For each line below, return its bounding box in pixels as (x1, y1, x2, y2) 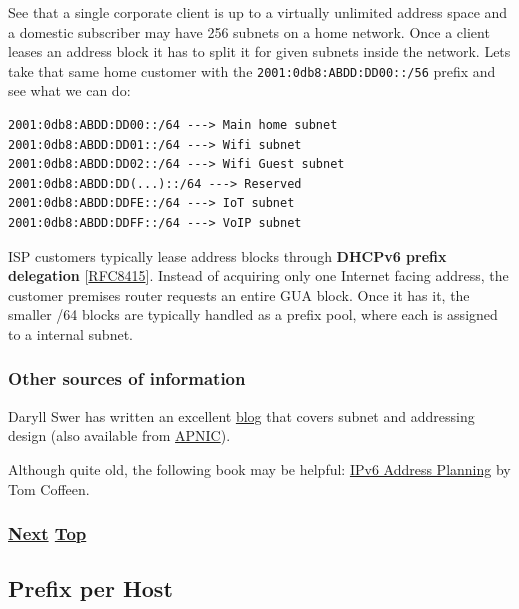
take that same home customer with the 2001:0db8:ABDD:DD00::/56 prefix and (8, 60, 496, 81)
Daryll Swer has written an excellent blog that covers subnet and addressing (8, 405, 475, 426)
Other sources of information (8, 366, 246, 391)
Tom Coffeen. (8, 478, 90, 499)
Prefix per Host (8, 573, 173, 604)
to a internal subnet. (8, 323, 133, 344)
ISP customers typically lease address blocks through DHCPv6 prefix (8, 245, 447, 266)
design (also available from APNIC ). (8, 425, 231, 446)
